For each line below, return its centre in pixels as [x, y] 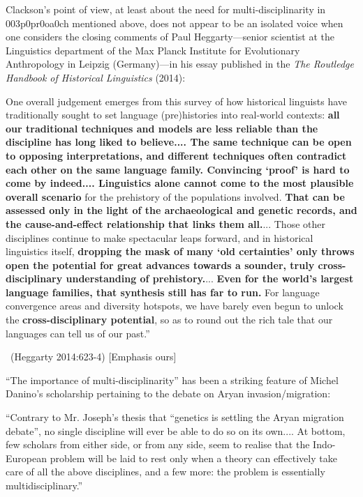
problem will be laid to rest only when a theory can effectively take [193, 458]
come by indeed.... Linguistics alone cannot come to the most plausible [180, 183]
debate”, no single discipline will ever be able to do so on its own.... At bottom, [176, 430]
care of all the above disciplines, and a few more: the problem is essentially [165, 472]
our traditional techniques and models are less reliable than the [162, 128]
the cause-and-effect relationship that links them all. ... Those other [165, 223]
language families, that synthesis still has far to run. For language [163, 292]
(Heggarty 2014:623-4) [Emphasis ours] [93, 357]
